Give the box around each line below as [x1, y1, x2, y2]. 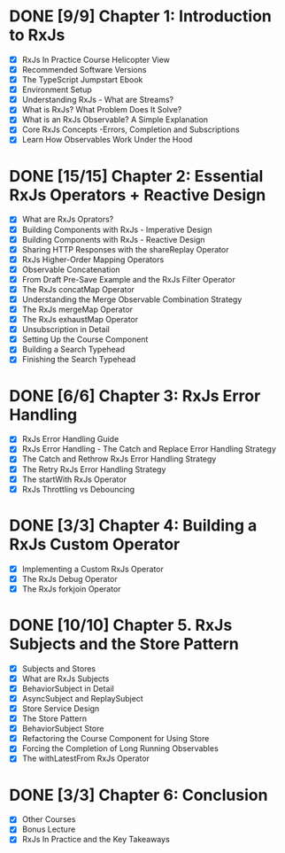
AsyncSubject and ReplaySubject [21, 693, 143, 703]
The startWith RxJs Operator [21, 474, 127, 485]
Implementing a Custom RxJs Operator [21, 563, 164, 574]
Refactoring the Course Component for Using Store [21, 733, 210, 744]
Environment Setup [21, 84, 93, 95]
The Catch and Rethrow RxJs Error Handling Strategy [21, 454, 217, 464]
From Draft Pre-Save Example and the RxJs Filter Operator [21, 274, 236, 284]
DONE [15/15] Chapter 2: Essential [9, 166, 264, 186]
